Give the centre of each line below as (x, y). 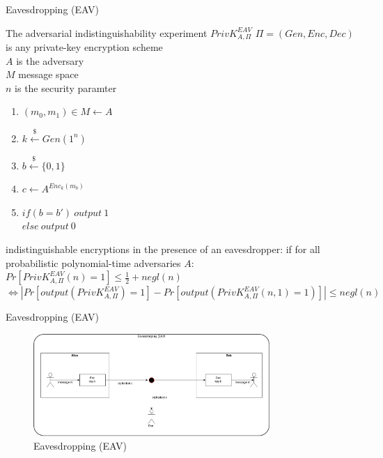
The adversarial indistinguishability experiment (107, 32)
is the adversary (50, 60)
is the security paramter (66, 87)
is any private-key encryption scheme (84, 47)
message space (48, 74)
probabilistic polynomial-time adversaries (93, 262)
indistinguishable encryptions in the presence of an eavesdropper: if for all (163, 249)
